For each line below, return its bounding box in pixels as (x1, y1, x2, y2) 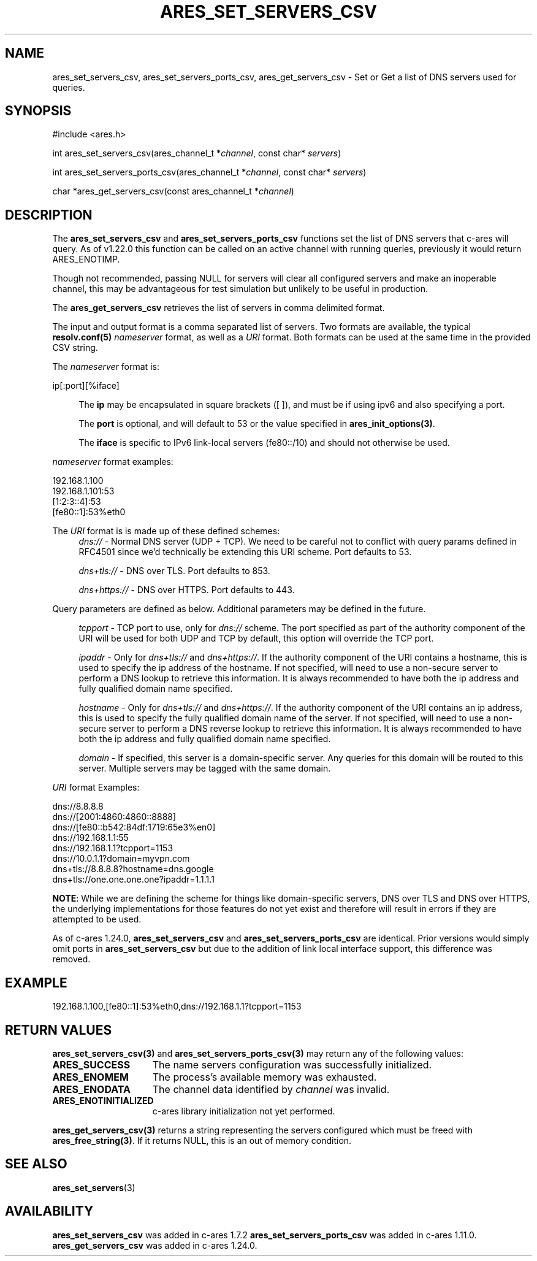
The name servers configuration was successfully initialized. (152, 1058, 432, 1071)
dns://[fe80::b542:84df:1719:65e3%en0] (52, 822, 216, 833)
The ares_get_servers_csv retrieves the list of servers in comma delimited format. (52, 302, 385, 313)
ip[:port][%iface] (52, 380, 120, 391)
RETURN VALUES (5, 1022, 112, 1038)
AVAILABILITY (5, 1203, 94, 1219)
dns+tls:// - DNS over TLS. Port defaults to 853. (78, 565, 270, 577)
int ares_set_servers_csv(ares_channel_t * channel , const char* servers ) (52, 148, 341, 159)
